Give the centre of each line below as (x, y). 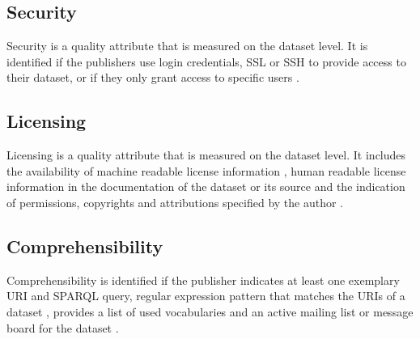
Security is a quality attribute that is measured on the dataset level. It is (187, 46)
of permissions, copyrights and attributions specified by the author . (175, 202)
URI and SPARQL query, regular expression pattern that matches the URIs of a (206, 296)
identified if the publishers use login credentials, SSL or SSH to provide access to (206, 61)
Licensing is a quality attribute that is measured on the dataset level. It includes (206, 155)
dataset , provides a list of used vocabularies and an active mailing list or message (210, 311)
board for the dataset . (63, 327)
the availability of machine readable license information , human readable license (206, 170)
